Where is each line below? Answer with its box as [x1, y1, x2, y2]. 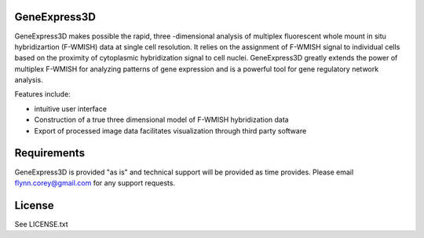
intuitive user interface [34, 104, 108, 113]
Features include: [14, 90, 71, 99]
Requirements [14, 146, 86, 160]
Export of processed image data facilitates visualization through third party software [34, 126, 307, 135]
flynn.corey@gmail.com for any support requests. [14, 178, 176, 188]
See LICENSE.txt [14, 219, 68, 229]
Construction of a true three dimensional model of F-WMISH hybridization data [34, 115, 290, 125]
